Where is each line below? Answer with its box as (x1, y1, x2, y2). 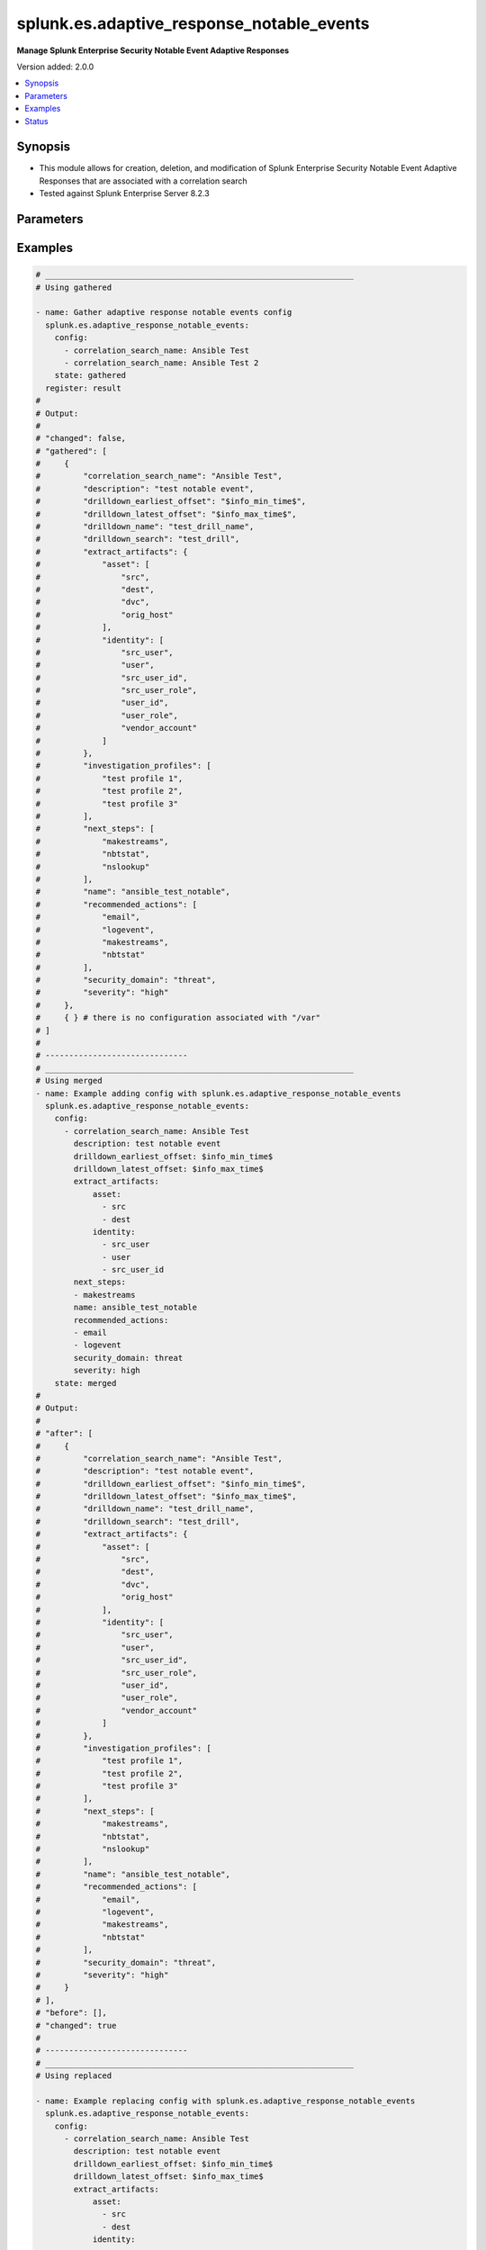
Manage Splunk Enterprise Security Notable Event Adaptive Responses (16, 45, 290, 56)
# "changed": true (35, 2020, 117, 2030)
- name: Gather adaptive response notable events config (35, 307, 292, 318)
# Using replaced (35, 2071, 112, 2081)
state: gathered (54, 370, 126, 381)
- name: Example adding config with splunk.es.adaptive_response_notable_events (35, 1088, 401, 1098)
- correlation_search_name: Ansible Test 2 (64, 357, 259, 368)
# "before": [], (35, 2008, 108, 2018)
